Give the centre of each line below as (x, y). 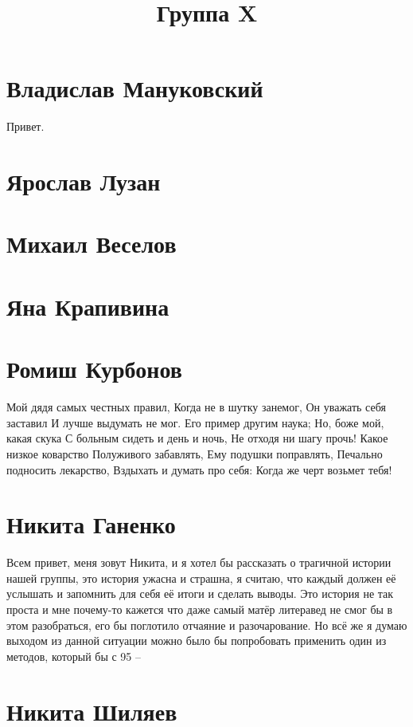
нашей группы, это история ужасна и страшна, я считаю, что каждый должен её (201, 578)
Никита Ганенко (91, 524)
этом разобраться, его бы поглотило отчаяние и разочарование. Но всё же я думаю (207, 625)
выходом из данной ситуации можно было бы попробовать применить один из (197, 641)
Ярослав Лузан (84, 181)
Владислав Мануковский (135, 88)
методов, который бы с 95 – (74, 656)
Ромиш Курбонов (94, 369)
